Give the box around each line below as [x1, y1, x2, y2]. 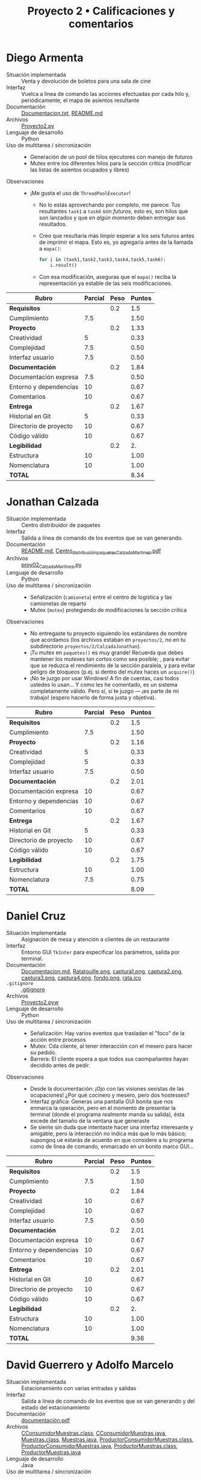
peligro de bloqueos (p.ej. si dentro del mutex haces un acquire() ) [29, 668, 195, 675]
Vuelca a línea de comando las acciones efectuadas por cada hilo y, [21, 90, 190, 97]
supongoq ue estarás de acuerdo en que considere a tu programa [29, 1137, 194, 1144]
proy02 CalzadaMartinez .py [21, 561, 82, 570]
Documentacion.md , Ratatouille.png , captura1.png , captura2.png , [21, 968, 183, 975]
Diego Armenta [6, 51, 84, 65]
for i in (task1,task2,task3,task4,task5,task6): [39, 257, 167, 263]
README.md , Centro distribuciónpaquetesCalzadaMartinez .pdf [21, 547, 161, 556]
